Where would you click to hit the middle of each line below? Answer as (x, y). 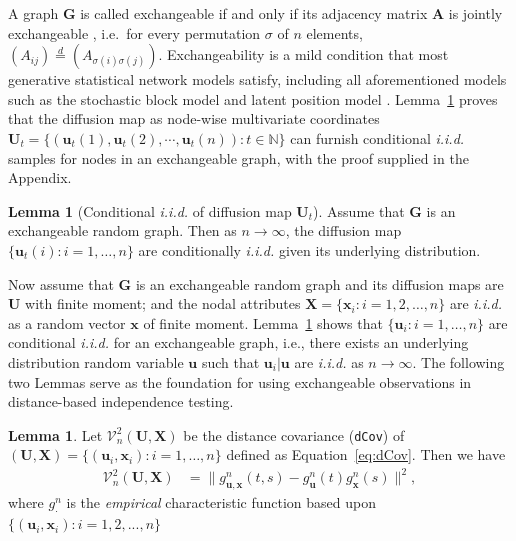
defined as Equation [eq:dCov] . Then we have (366, 454)
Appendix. (40, 177)
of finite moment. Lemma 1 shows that (263, 322)
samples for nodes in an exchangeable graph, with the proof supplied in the (238, 157)
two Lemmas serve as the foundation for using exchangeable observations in (240, 381)
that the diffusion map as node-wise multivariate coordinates (194, 118)
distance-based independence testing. (121, 401)
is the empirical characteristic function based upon (221, 502)
